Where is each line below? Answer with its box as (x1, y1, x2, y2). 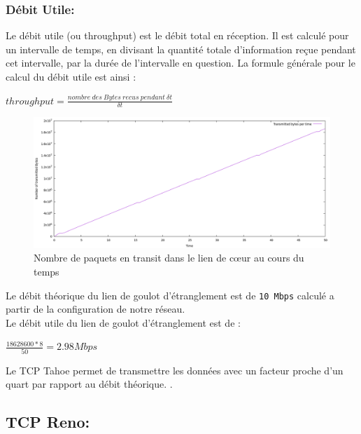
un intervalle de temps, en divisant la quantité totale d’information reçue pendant (6, 41, 356, 56)
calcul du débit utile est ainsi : (6, 69, 136, 83)
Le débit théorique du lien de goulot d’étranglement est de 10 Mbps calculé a (6, 287, 334, 302)
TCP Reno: (6, 411, 90, 433)
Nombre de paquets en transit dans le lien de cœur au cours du (34, 250, 304, 265)
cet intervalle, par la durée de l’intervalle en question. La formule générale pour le (6, 55, 355, 70)
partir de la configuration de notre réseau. (6, 301, 185, 316)
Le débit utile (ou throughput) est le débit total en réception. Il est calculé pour (6, 28, 349, 43)
